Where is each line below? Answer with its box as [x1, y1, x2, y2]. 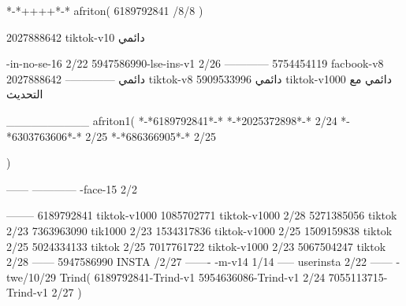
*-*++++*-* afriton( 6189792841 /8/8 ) [6, 2, 203, 18]
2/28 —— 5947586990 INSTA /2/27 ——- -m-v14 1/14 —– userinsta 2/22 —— [6, 253, 393, 270]
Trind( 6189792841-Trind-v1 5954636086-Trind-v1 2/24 [59, 268, 326, 285]
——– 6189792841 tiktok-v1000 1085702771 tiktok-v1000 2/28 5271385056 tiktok [6, 207, 397, 223]
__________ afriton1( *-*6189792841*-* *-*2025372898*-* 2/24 [6, 112, 337, 128]
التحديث [6, 86, 43, 102]
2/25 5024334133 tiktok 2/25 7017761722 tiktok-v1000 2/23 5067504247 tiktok [6, 238, 386, 254]
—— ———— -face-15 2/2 [6, 180, 138, 197]
